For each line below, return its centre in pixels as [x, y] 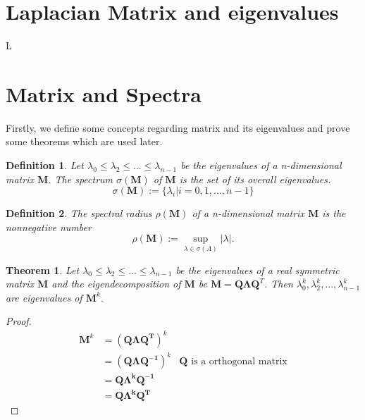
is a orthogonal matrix [239, 362]
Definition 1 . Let [45, 165]
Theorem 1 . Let [43, 270]
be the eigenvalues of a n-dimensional [261, 165]
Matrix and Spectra [104, 93]
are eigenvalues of [44, 297]
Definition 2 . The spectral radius [79, 213]
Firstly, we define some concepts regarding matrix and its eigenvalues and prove [178, 127]
